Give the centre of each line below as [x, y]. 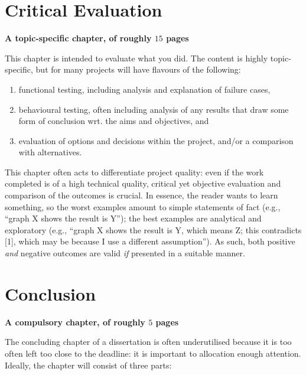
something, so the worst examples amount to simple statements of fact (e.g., [143, 206]
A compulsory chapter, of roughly [75, 322]
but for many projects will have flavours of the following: [138, 69]
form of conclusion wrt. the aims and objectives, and [114, 121]
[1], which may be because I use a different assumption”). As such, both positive [150, 241]
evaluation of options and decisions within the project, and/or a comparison [156, 140]
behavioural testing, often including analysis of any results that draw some [154, 109]
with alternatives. [50, 152]
